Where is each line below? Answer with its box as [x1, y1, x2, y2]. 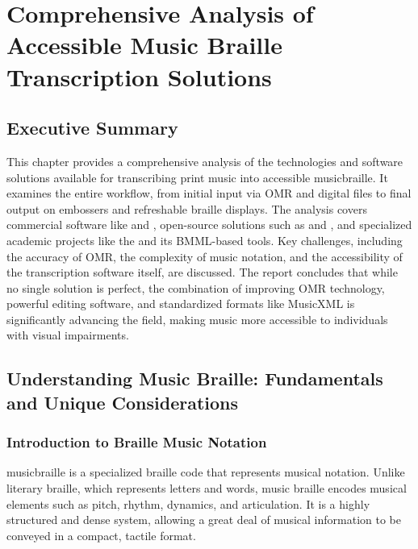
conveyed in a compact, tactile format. [6, 526, 196, 543]
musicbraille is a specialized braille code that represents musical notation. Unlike [6, 464, 405, 480]
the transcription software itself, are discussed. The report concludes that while [6, 264, 398, 281]
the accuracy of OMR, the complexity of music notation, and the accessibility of [6, 247, 403, 264]
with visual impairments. [6, 326, 129, 343]
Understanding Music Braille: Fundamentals [6, 366, 383, 391]
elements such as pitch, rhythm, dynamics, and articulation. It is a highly [6, 495, 370, 512]
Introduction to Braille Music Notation [6, 432, 267, 452]
